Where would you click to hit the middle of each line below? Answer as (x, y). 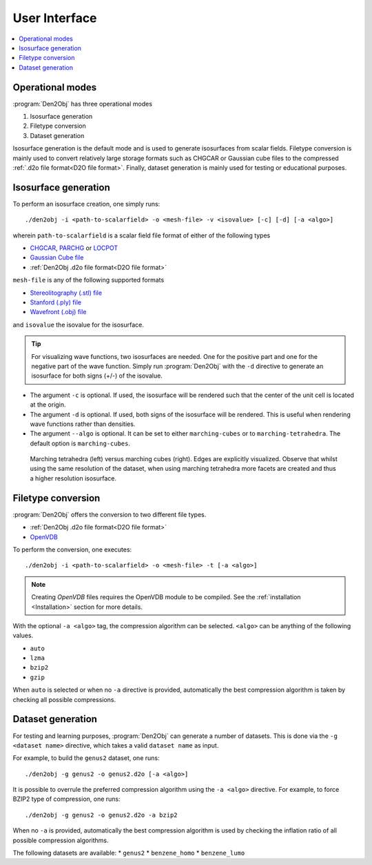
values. (23, 636)
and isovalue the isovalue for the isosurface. (79, 324)
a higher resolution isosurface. (73, 478)
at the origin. (48, 405)
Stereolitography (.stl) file (66, 293)
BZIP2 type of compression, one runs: (66, 799)
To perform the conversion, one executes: (72, 550)
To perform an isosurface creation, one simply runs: (86, 204)
